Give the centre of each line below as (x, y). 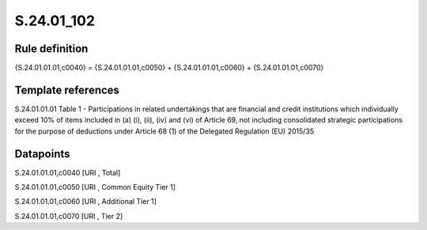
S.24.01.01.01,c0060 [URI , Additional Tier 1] (86, 202)
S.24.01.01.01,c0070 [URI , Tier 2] (69, 216)
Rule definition (51, 49)
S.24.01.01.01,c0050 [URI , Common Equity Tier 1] (95, 187)
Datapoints (42, 154)
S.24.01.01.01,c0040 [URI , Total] (68, 172)
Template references (67, 90)
